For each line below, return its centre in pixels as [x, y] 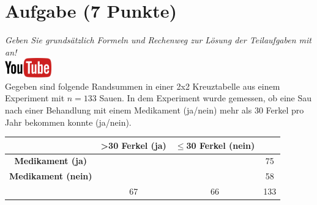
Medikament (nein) [51, 176]
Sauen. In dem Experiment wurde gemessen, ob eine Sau [206, 98]
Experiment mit [35, 98]
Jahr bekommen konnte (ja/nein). [68, 122]
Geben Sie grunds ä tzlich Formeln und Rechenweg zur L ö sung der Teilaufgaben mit [158, 40]
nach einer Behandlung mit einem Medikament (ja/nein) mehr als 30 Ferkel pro [155, 110]
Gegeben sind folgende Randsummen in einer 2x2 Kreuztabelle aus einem [143, 86]
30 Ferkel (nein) [221, 145]
